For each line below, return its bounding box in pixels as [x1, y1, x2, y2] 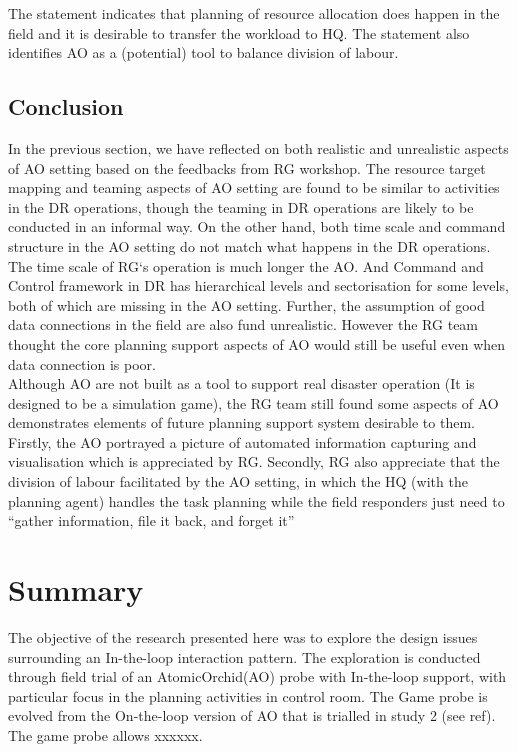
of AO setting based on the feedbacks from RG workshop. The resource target [8, 157, 486, 178]
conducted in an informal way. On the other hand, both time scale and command [8, 216, 506, 237]
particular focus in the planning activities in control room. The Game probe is [8, 685, 488, 706]
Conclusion [8, 91, 124, 122]
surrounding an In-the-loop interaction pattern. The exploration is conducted [8, 646, 481, 667]
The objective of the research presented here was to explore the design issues [8, 626, 478, 647]
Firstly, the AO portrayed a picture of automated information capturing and [8, 431, 477, 452]
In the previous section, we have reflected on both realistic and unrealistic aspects [8, 137, 509, 158]
